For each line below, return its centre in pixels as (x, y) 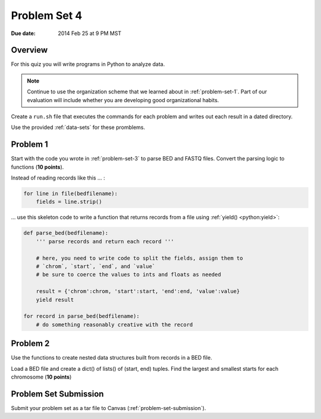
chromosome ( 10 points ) (41, 377)
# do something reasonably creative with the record (114, 325)
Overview (29, 50)
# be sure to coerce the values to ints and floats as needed (128, 275)
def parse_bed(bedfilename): (66, 233)
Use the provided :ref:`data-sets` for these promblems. (78, 127)
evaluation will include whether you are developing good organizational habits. (123, 100)
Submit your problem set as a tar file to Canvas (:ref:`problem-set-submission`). (108, 408)
